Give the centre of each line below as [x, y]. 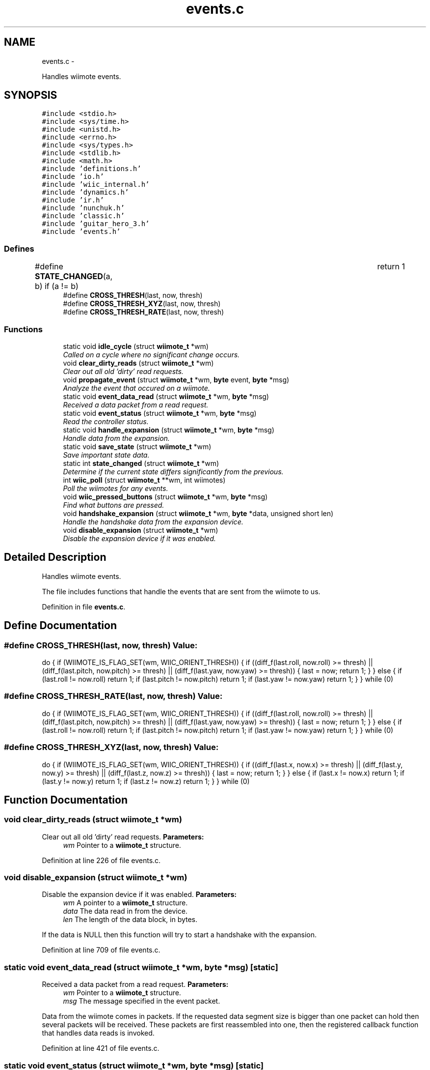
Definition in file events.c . [84, 607]
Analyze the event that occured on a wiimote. [136, 388]
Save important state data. [106, 455]
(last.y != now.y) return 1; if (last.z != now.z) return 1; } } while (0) [146, 781]
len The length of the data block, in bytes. [130, 920]
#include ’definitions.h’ [92, 169]
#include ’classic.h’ [83, 216]
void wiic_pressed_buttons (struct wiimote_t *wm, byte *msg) [165, 496]
